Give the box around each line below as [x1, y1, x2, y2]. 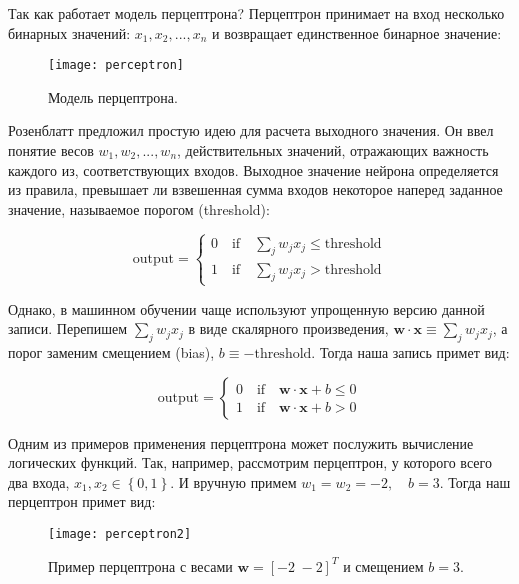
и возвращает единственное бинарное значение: [212, 22, 502, 43]
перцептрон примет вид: [8, 491, 156, 512]
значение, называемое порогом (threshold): [8, 198, 270, 219]
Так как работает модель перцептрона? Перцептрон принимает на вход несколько [8, 3, 505, 23]
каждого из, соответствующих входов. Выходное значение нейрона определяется [8, 159, 499, 180]
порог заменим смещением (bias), [8, 341, 215, 362]
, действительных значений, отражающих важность [177, 140, 489, 161]
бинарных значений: [8, 22, 131, 43]
